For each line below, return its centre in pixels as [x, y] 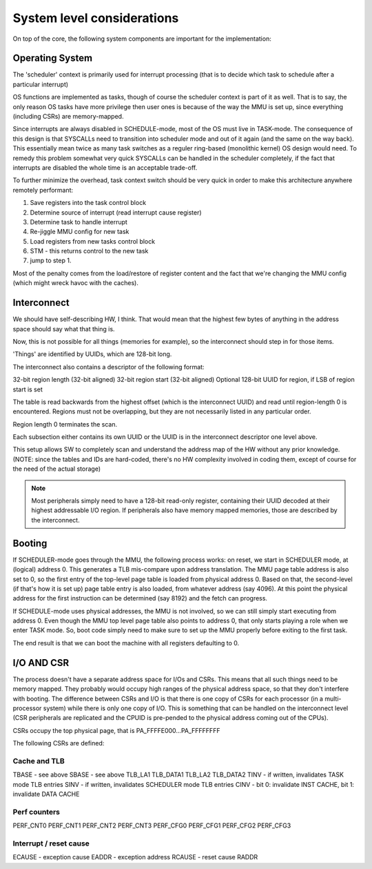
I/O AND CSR [41, 663]
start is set [28, 389]
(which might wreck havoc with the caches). [76, 283]
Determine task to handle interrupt [79, 222]
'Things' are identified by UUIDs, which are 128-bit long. [92, 354]
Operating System [53, 58]
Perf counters [37, 812]
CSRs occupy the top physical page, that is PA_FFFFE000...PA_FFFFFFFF [116, 730]
